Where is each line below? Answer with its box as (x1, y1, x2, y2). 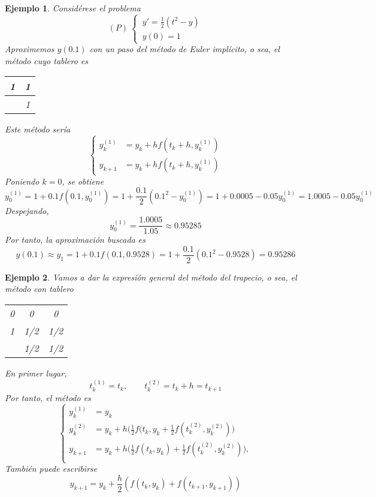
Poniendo (5, 174, 40, 187)
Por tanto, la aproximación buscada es (5, 233, 145, 246)
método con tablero (5, 282, 74, 295)
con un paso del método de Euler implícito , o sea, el (89, 43, 280, 55)
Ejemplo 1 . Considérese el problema (5, 2, 141, 14)
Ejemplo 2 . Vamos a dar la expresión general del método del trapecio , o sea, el (5, 270, 297, 283)
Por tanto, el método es (5, 391, 91, 403)
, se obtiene (62, 174, 104, 187)
